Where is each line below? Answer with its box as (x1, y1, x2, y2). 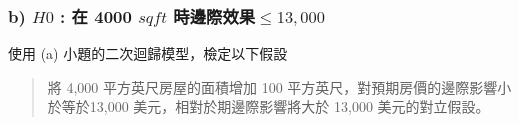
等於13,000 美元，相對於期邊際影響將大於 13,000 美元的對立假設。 (61, 96, 490, 117)
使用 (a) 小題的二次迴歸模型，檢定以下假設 (8, 43, 288, 64)
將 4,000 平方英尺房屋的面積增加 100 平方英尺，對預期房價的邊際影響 (47, 76, 498, 97)
